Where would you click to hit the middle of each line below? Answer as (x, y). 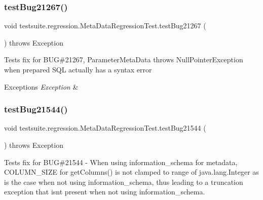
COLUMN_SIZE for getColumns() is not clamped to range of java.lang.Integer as (131, 172)
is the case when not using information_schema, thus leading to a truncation (124, 182)
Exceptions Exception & (41, 86)
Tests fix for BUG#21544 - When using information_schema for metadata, (121, 162)
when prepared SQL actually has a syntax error (78, 69)
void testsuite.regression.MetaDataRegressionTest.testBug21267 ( (105, 26)
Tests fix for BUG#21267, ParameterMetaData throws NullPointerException (124, 59)
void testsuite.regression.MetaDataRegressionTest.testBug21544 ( (105, 128)
